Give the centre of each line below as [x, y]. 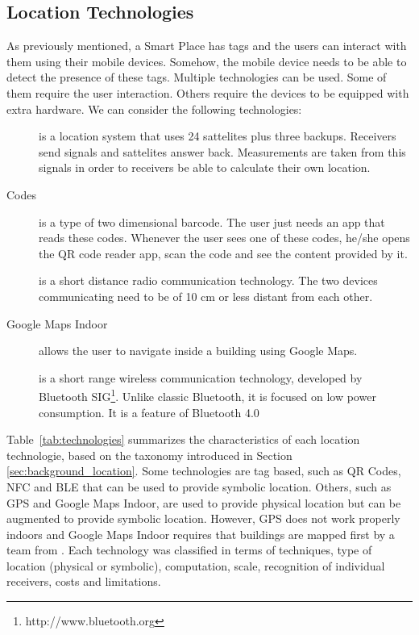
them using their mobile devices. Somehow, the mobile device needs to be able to [207, 61]
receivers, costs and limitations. [84, 581]
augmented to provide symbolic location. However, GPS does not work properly [203, 518]
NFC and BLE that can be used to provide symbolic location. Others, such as [199, 486]
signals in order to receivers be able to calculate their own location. [205, 167]
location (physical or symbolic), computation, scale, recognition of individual [196, 565]
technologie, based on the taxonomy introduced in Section [149, 455]
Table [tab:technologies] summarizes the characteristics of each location [183, 439]
